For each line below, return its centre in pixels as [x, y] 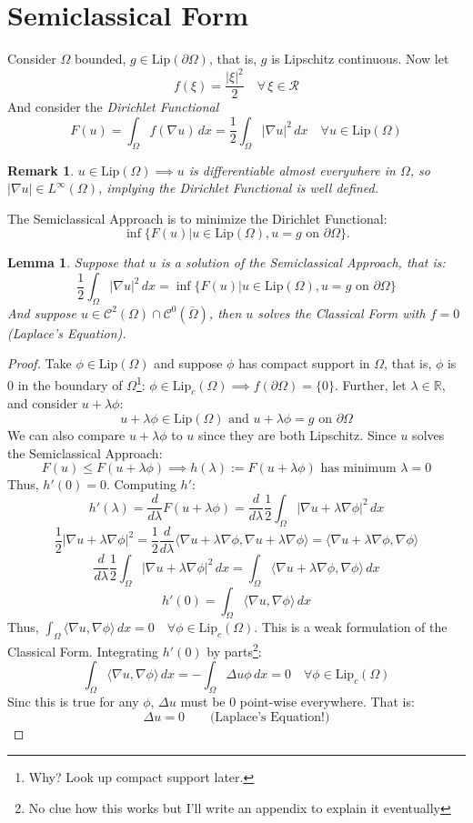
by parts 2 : [234, 650]
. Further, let [370, 384]
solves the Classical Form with [342, 312]
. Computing [141, 484]
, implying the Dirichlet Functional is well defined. [238, 188]
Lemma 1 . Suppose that [76, 262]
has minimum [358, 469]
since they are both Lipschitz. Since [297, 435]
